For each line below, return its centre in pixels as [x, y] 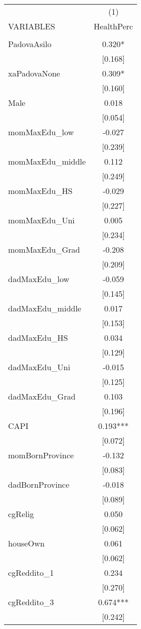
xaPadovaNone [34, 73]
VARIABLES [32, 26]
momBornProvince [41, 455]
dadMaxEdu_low [39, 279]
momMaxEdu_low [41, 132]
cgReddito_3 [31, 602]
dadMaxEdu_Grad [42, 396]
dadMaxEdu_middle [45, 308]
